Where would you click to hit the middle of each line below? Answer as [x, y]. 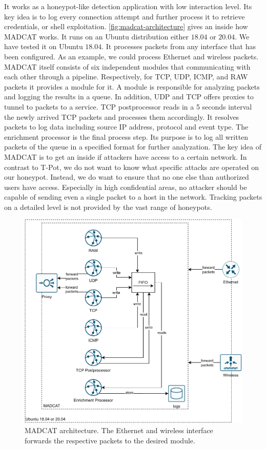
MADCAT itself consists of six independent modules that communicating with [127, 66]
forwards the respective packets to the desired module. [110, 440]
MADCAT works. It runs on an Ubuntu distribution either [96, 36]
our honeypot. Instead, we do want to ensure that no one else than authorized [127, 177]
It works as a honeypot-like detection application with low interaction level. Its [128, 6]
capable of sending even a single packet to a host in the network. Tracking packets [133, 197]
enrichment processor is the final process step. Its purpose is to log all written [126, 136]
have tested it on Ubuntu [44, 46]
